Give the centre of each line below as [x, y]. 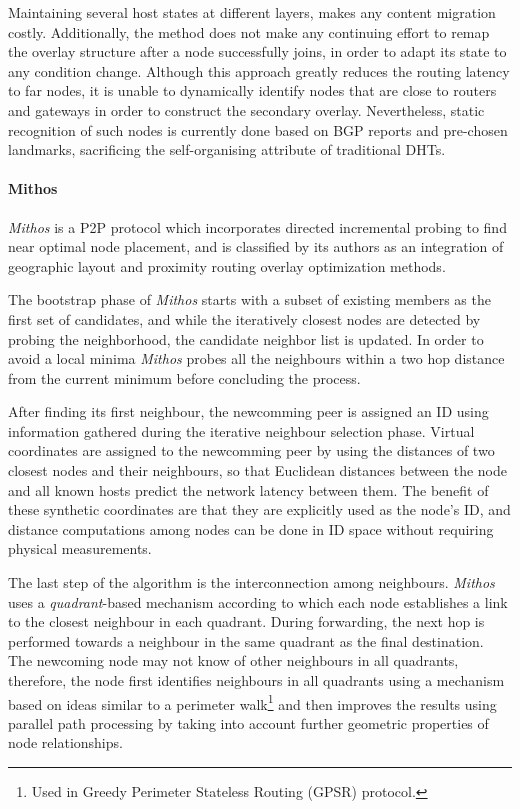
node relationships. [65, 742]
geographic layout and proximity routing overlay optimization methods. [227, 265]
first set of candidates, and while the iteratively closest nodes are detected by [244, 318]
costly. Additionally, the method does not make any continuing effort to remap [249, 31]
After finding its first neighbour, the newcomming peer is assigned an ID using [248, 411]
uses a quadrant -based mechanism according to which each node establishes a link [258, 601]
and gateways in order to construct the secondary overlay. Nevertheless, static [246, 109]
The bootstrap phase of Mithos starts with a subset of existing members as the [249, 299]
